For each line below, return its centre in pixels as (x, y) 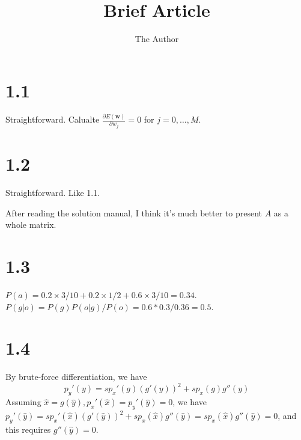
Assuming (23, 402)
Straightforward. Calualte (53, 119)
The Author (157, 39)
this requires (28, 429)
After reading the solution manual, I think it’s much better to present (134, 212)
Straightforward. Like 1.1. (53, 193)
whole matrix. (31, 225)
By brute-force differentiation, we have (76, 377)
